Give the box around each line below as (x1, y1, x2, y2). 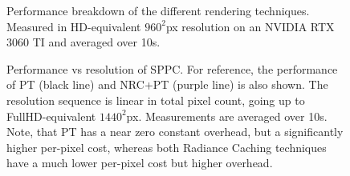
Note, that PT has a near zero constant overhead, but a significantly (6, 123, 344, 140)
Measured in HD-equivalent (6, 18, 141, 34)
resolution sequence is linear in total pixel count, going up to (6, 91, 305, 108)
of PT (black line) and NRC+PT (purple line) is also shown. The (6, 76, 328, 93)
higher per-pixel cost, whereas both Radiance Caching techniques (6, 138, 327, 155)
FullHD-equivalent (6, 107, 96, 124)
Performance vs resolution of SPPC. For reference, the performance (6, 60, 338, 77)
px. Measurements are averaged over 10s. (126, 107, 328, 124)
